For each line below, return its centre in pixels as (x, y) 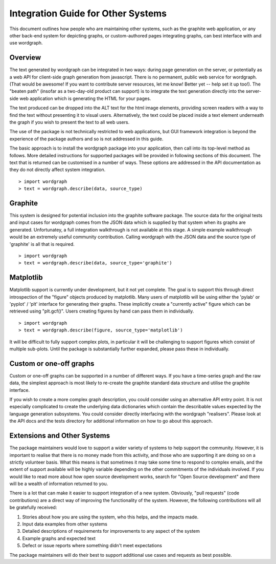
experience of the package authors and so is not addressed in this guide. (86, 139)
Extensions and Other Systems (60, 436)
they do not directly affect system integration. (57, 170)
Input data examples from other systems (65, 524)
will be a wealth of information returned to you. (59, 484)
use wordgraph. (26, 43)
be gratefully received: (33, 508)
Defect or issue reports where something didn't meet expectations (92, 546)
